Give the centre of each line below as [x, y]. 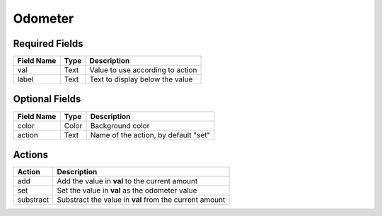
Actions [31, 155]
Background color [120, 125]
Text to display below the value [141, 79]
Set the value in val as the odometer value [127, 191]
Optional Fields [47, 99]
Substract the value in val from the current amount [141, 200]
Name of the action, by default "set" [150, 135]
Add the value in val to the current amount [127, 181]
